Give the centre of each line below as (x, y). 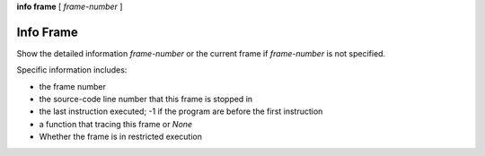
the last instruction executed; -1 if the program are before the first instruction (181, 111)
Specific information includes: (72, 70)
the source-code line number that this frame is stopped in (146, 100)
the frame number (73, 86)
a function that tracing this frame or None (116, 124)
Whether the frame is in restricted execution (120, 137)
